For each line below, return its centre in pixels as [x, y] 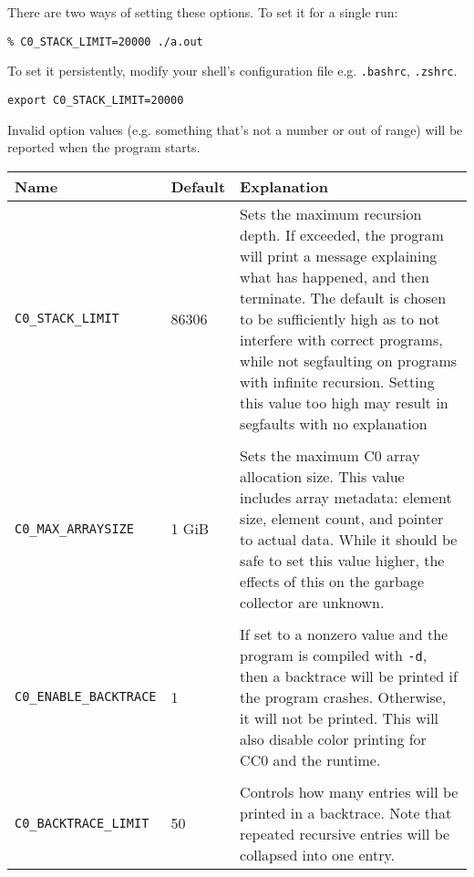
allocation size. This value [322, 476]
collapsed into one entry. [318, 854]
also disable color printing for [333, 738]
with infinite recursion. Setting [337, 381]
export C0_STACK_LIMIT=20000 [96, 100]
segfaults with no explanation [334, 423]
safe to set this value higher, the [342, 560]
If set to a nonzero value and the [344, 634]
